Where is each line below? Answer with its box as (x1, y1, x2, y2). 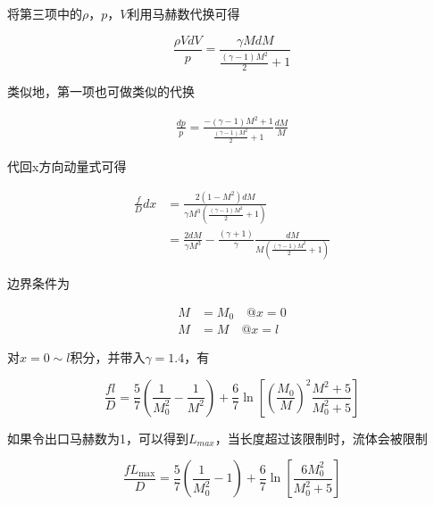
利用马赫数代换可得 (127, 4, 240, 22)
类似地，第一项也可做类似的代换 (7, 82, 195, 101)
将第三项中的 (7, 4, 82, 22)
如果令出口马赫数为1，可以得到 (7, 428, 188, 447)
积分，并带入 (70, 348, 146, 367)
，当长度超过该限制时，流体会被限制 (214, 428, 428, 447)
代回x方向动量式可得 (7, 157, 127, 176)
